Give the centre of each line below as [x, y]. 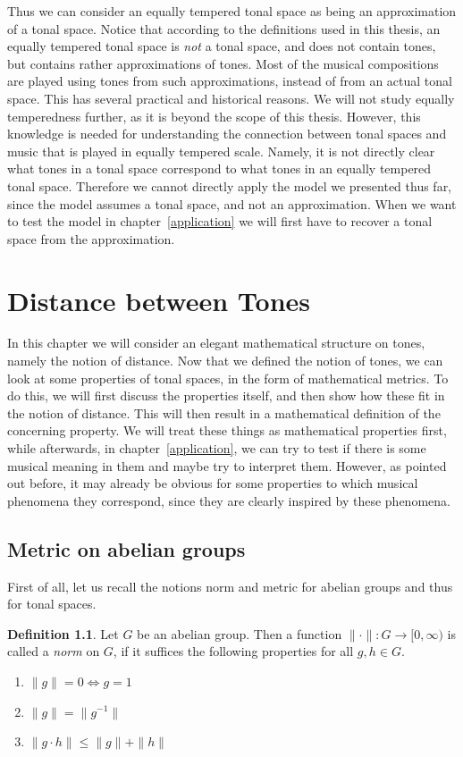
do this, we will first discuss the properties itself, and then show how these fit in [226, 395]
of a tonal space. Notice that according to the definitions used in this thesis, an [224, 28]
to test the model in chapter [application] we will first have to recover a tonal [220, 221]
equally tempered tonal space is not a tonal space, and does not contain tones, [222, 46]
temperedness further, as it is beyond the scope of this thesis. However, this [214, 116]
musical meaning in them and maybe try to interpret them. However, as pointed [227, 465]
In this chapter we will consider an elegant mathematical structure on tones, [216, 343]
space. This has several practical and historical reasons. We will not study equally [231, 98]
